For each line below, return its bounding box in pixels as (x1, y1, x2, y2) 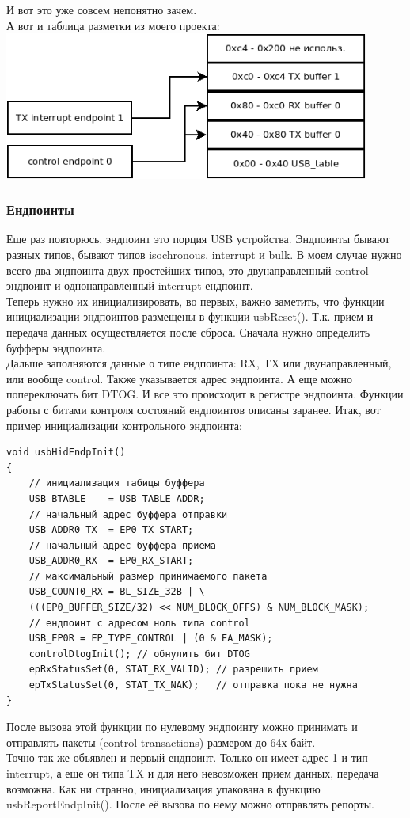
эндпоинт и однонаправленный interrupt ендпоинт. (6, 277, 253, 294)
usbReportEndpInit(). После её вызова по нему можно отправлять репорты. (6, 796, 374, 812)
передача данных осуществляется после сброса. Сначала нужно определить (6, 323, 370, 340)
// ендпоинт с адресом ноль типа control (28, 617, 250, 629)
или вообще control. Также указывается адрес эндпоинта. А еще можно (6, 370, 352, 386)
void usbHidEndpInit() (6, 447, 126, 458)
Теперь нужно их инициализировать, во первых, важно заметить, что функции (6, 292, 385, 309)
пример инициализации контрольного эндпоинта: (6, 417, 242, 433)
